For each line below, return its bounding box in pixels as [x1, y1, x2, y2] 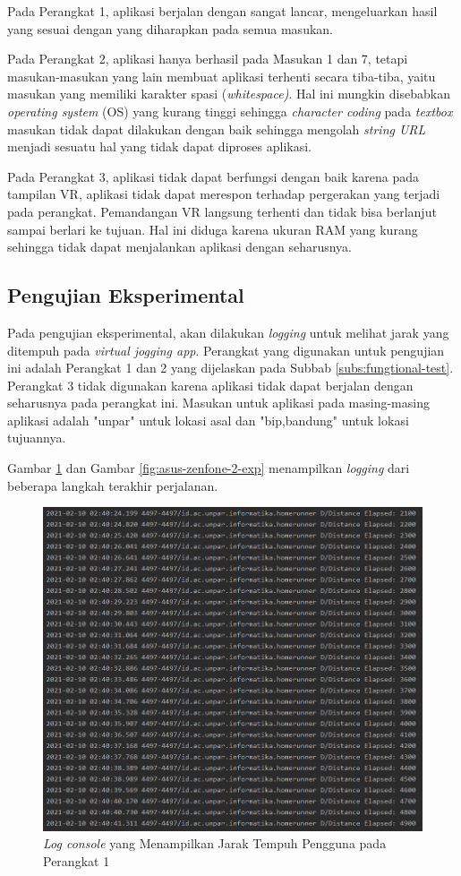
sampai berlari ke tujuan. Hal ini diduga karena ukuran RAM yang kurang [7, 219, 418, 238]
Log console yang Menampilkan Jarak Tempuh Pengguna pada [43, 834, 387, 853]
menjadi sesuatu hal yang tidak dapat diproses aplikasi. [7, 137, 312, 156]
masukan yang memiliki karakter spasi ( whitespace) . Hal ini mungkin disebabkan [7, 84, 450, 103]
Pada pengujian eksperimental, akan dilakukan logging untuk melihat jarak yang [7, 322, 449, 341]
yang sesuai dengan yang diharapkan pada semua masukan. [7, 19, 333, 38]
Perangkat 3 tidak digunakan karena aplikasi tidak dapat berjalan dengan [7, 375, 414, 394]
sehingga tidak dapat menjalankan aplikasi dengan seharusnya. [7, 237, 353, 256]
